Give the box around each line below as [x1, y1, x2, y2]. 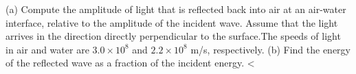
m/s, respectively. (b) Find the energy [190, 42, 351, 56]
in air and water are [5, 42, 89, 56]
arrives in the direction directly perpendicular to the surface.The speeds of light [5, 29, 341, 43]
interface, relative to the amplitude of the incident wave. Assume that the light [5, 15, 338, 29]
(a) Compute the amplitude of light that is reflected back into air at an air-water [5, 2, 346, 16]
